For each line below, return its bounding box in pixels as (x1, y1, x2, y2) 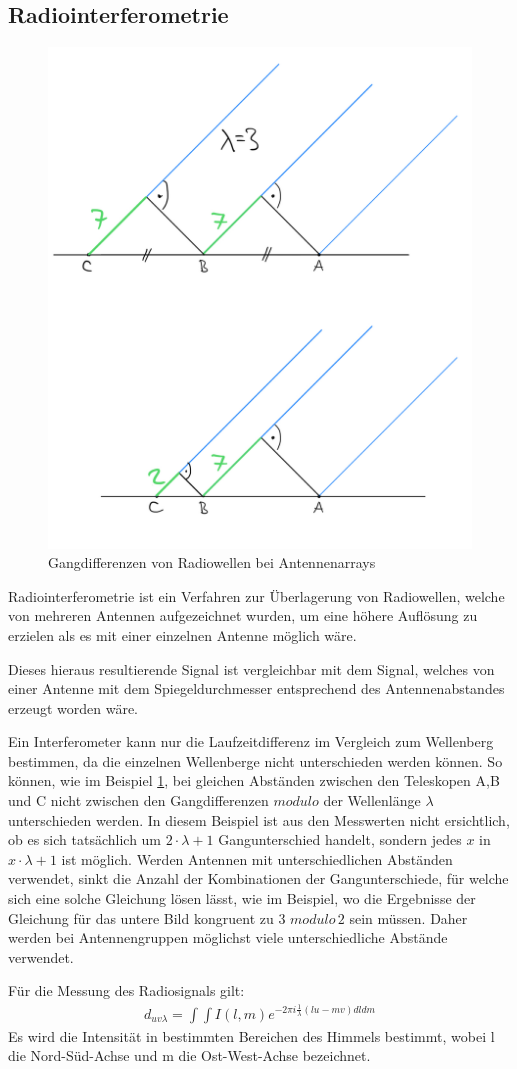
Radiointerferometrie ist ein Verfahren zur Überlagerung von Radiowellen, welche (8, 585, 505, 606)
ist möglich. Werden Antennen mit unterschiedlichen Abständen (61, 848, 453, 869)
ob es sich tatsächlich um (8, 829, 162, 850)
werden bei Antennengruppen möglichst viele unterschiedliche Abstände (8, 927, 448, 948)
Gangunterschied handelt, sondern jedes (218, 829, 462, 850)
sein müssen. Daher (349, 907, 468, 928)
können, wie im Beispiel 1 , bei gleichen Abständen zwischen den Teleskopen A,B (8, 770, 500, 791)
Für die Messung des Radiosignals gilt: (8, 980, 245, 1001)
